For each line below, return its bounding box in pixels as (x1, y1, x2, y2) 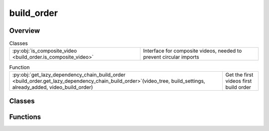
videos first (225, 77, 252, 84)
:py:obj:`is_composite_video (12, 47, 77, 54)
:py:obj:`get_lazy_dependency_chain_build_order (12, 71, 126, 78)
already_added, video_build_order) (12, 84, 93, 91)
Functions (9, 113, 41, 122)
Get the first (225, 71, 254, 78)
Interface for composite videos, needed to (142, 47, 242, 54)
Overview (9, 26, 40, 35)
